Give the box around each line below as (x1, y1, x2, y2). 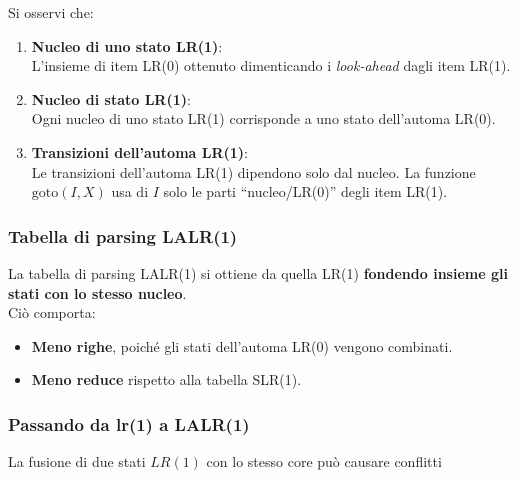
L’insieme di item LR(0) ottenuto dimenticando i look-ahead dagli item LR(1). (31, 55, 511, 76)
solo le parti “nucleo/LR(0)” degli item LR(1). (163, 181, 448, 202)
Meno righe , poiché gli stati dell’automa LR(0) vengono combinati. (31, 335, 453, 356)
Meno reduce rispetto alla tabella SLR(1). (31, 369, 302, 390)
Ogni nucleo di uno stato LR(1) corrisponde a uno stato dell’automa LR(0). (31, 108, 496, 129)
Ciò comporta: (8, 302, 96, 323)
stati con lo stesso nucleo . (8, 282, 187, 303)
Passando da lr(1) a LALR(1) (8, 411, 250, 436)
